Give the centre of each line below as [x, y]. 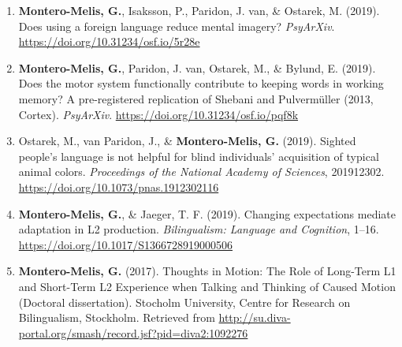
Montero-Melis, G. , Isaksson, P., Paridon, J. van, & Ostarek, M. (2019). [199, 10]
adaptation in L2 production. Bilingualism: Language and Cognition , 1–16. [199, 229]
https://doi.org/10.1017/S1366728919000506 [126, 244]
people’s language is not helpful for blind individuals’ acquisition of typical [199, 156]
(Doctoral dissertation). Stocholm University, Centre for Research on [184, 302]
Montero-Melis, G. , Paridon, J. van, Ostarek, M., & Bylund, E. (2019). [197, 67]
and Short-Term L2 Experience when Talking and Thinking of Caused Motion [207, 286]
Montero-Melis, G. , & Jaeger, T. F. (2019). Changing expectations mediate [207, 213]
